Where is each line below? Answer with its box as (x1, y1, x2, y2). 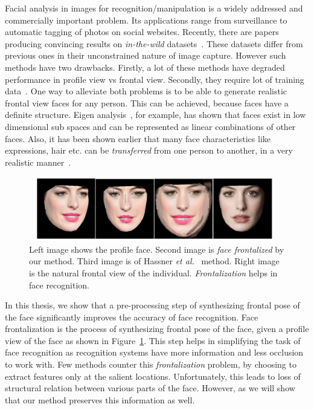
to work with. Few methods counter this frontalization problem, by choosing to (5, 358, 296, 371)
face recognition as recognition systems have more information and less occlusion (5, 346, 304, 359)
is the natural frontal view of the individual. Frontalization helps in (29, 266, 278, 279)
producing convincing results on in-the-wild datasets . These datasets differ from (5, 37, 303, 50)
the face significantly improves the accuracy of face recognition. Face (5, 310, 258, 323)
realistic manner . (5, 155, 71, 168)
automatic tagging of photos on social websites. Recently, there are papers (5, 25, 279, 38)
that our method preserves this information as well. (5, 393, 195, 406)
